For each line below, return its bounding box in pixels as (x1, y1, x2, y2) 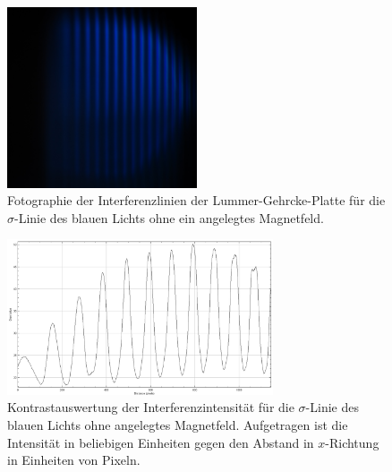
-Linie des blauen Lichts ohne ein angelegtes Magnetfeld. (14, 208, 324, 227)
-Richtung (325, 433, 379, 451)
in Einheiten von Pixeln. (7, 451, 141, 469)
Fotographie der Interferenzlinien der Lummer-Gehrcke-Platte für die (7, 191, 386, 210)
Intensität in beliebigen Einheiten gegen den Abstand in (7, 433, 314, 451)
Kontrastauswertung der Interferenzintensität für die (7, 398, 294, 416)
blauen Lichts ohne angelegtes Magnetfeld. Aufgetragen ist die (7, 415, 348, 433)
